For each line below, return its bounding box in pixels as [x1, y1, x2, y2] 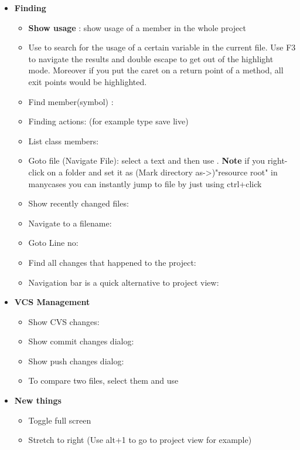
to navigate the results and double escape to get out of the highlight [28, 52, 274, 65]
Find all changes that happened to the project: [28, 256, 196, 268]
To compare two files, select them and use [28, 374, 179, 387]
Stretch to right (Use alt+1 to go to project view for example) [28, 434, 252, 446]
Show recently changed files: [28, 197, 129, 209]
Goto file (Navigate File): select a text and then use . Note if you [28, 154, 265, 167]
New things [14, 394, 62, 407]
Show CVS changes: [28, 315, 100, 327]
